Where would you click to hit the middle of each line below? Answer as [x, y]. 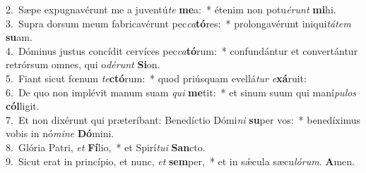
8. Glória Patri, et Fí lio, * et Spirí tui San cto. [106, 147]
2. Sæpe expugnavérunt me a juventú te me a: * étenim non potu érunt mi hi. [171, 9]
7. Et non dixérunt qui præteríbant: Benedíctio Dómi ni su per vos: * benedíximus [183, 119]
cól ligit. [23, 106]
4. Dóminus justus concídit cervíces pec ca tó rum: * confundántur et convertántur [182, 50]
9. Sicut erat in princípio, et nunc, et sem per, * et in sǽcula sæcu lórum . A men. [180, 161]
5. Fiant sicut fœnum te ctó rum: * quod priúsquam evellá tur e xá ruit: [156, 78]
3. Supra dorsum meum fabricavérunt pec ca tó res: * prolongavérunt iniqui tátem [178, 23]
